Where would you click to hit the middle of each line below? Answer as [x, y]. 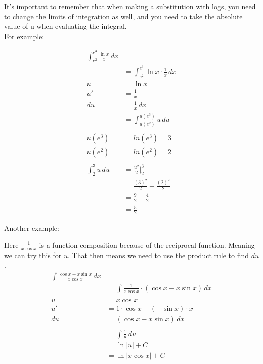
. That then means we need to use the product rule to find [158, 255]
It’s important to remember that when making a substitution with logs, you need [130, 6]
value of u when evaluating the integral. [65, 26]
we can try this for [33, 255]
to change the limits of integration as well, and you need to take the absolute [123, 16]
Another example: [32, 228]
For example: [24, 36]
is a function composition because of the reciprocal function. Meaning [147, 245]
